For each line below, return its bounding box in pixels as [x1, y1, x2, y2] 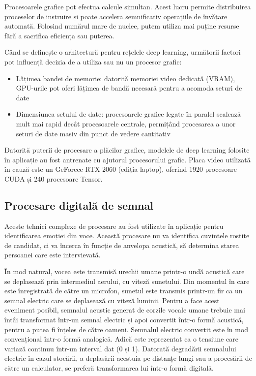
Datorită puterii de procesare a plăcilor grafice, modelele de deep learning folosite [4, 145, 250, 155]
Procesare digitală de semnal [4, 197, 153, 213]
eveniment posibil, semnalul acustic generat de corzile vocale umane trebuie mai [4, 305, 245, 315]
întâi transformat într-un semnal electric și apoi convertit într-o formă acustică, [4, 314, 244, 325]
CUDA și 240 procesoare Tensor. [4, 173, 103, 184]
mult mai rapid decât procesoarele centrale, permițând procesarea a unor [16, 118, 236, 128]
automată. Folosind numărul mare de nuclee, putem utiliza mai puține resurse [4, 21, 239, 31]
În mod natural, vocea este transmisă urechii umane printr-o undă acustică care [4, 266, 245, 277]
